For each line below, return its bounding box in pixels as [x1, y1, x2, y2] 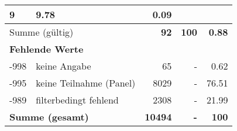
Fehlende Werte [9, 42, 84, 56]
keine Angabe [36, 59, 91, 73]
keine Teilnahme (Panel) [36, 76, 136, 89]
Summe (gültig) [9, 25, 74, 39]
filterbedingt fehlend [36, 93, 119, 106]
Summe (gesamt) [9, 110, 89, 123]
